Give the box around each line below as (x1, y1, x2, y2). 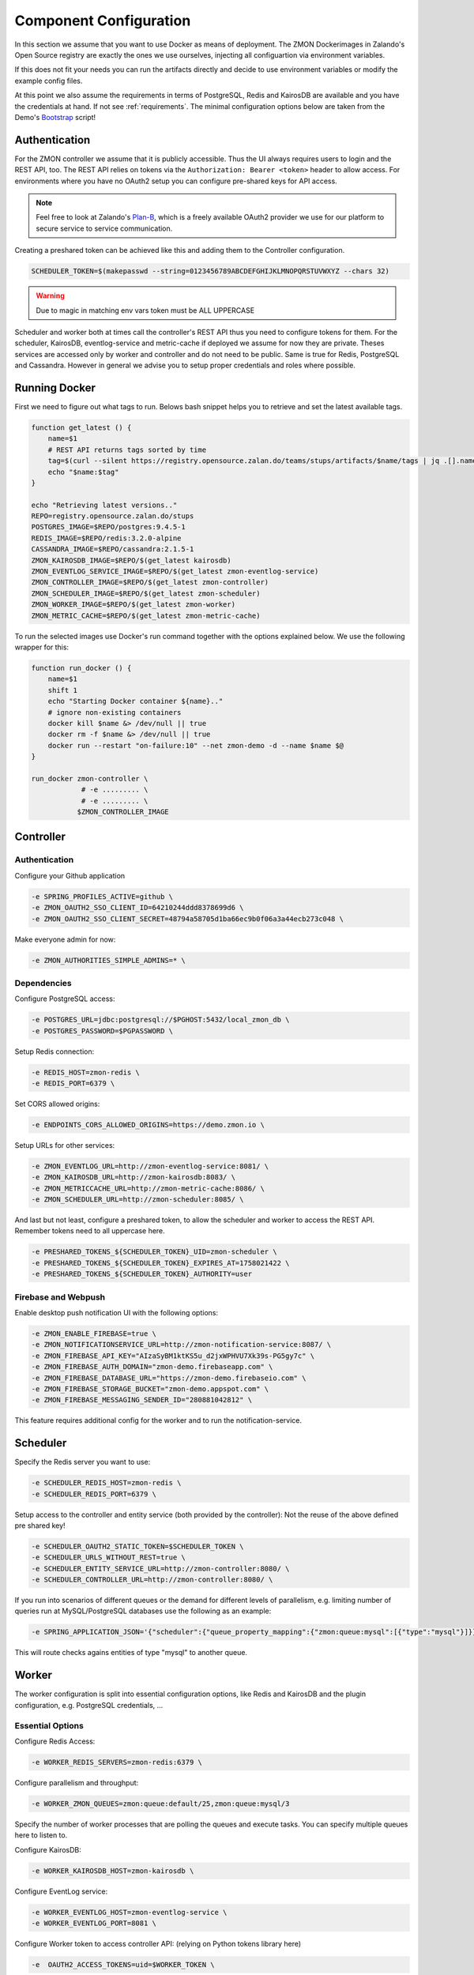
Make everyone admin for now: (14, 935, 116, 944)
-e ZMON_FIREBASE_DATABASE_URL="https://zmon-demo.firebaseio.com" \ (31, 1373, 307, 1382)
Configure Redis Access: (14, 1736, 96, 1746)
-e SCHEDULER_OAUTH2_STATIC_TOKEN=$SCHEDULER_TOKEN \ (31, 1541, 244, 1551)
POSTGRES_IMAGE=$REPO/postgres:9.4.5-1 (31, 522, 186, 532)
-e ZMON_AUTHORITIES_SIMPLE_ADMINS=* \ (31, 956, 186, 965)
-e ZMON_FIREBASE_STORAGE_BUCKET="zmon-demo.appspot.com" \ (31, 1384, 269, 1394)
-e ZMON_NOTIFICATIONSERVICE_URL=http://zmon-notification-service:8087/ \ (31, 1340, 332, 1349)
